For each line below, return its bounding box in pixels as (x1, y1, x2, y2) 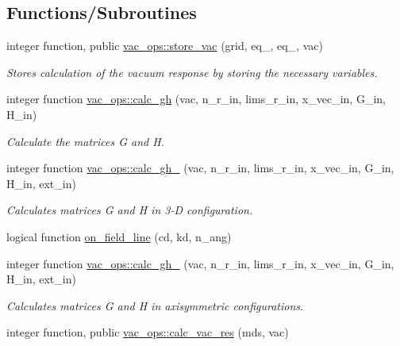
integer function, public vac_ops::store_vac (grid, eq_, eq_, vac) (6, 37, 323, 54)
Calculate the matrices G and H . (6, 133, 164, 149)
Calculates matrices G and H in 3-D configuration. (6, 202, 253, 218)
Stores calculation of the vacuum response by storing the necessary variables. (6, 63, 378, 80)
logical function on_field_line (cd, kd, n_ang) (6, 228, 232, 244)
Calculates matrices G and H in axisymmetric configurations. (6, 297, 304, 313)
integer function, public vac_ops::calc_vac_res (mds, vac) (6, 324, 289, 340)
